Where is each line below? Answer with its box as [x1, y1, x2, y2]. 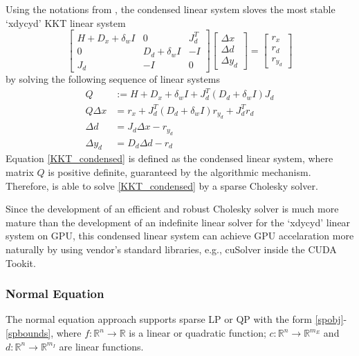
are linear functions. [59, 339, 144, 353]
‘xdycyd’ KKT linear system [6, 15, 126, 30]
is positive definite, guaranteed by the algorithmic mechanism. [48, 165, 311, 179]
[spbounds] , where [6, 326, 82, 340]
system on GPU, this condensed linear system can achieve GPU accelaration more [6, 228, 354, 243]
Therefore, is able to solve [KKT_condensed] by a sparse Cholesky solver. [6, 178, 318, 192]
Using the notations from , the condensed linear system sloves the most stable [6, 2, 335, 16]
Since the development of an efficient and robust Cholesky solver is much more [6, 201, 339, 216]
